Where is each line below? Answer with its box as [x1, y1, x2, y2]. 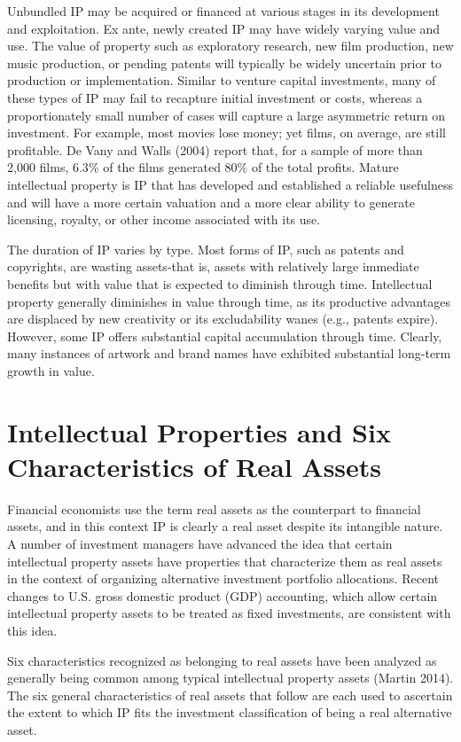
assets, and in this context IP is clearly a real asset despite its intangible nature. [7, 517, 443, 535]
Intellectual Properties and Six [7, 413, 391, 449]
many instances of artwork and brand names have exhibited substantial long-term [7, 344, 451, 363]
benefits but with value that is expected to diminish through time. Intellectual [7, 274, 433, 293]
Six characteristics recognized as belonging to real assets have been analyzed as [7, 651, 437, 669]
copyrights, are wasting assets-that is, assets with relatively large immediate [7, 257, 419, 276]
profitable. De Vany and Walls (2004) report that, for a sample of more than [7, 140, 423, 159]
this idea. [7, 621, 58, 639]
